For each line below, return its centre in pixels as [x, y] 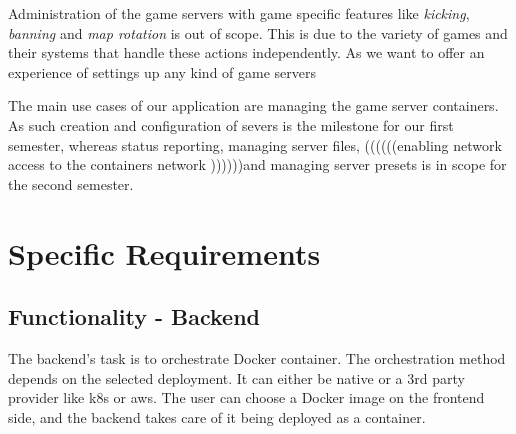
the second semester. [71, 183]
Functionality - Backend [134, 316]
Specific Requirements [164, 252]
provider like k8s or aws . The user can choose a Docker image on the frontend [246, 397]
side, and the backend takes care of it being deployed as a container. [217, 416]
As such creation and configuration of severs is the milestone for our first [231, 124]
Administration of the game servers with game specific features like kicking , [239, 13]
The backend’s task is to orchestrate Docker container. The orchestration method [257, 357]
